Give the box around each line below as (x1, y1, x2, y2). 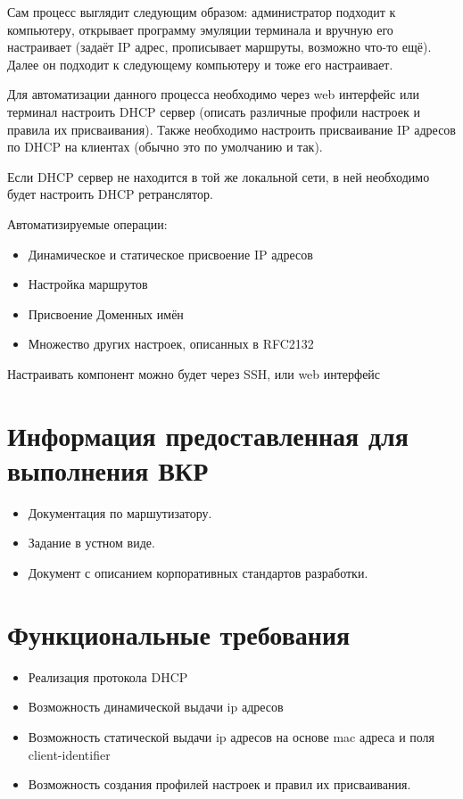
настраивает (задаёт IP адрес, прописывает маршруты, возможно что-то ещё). (7, 37, 432, 56)
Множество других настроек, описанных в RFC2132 (28, 334, 314, 353)
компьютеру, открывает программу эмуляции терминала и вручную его (7, 20, 393, 38)
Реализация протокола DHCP (28, 667, 188, 686)
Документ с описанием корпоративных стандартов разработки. (28, 564, 368, 581)
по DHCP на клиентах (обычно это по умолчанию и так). (7, 137, 323, 156)
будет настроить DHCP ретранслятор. (7, 185, 213, 203)
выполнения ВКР (7, 451, 209, 488)
